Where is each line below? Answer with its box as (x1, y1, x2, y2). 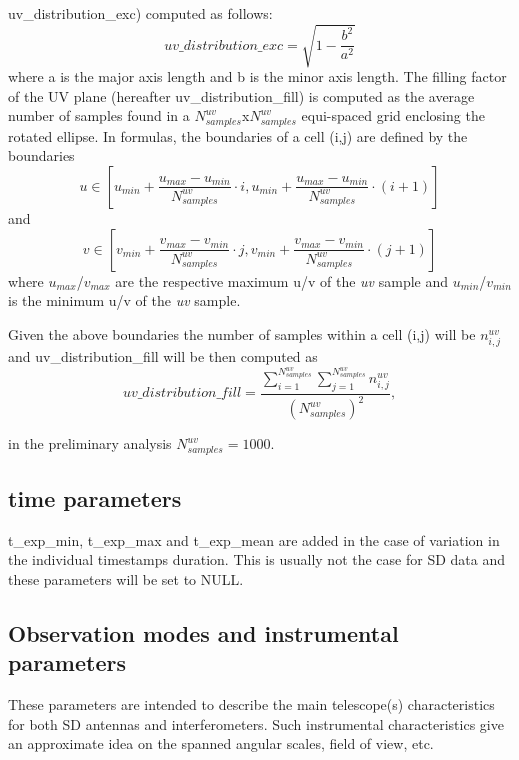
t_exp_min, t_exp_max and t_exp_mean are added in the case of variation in (8, 529, 500, 550)
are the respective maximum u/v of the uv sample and (115, 270, 449, 291)
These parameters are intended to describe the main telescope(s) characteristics (8, 694, 495, 715)
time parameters (8, 482, 182, 513)
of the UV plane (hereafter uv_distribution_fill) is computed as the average (8, 85, 475, 106)
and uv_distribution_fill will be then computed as (8, 345, 318, 366)
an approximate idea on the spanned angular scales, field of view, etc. (8, 733, 434, 754)
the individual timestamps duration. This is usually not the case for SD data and (8, 549, 505, 570)
